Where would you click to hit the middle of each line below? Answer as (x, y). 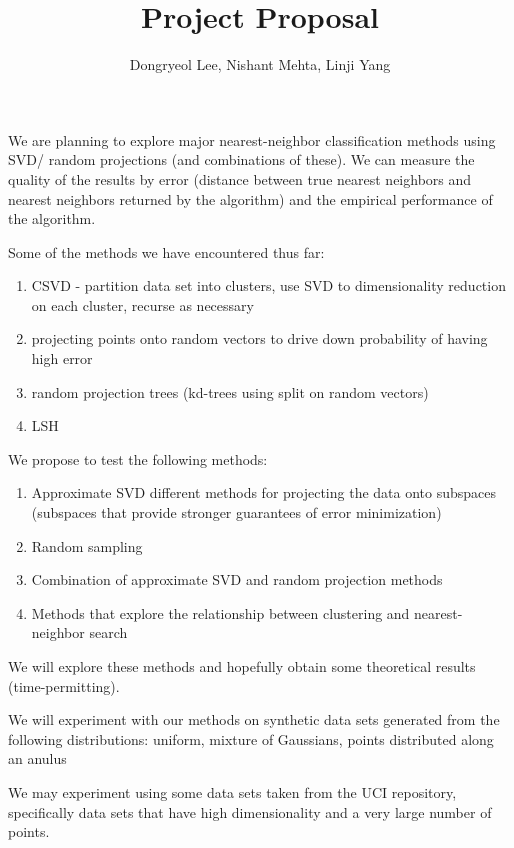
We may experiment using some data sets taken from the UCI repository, (232, 791)
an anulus (37, 758)
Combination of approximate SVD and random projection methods (237, 579)
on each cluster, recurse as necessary (142, 304)
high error (62, 358)
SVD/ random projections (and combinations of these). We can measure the (241, 159)
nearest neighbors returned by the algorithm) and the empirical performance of (250, 198)
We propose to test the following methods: (138, 458)
